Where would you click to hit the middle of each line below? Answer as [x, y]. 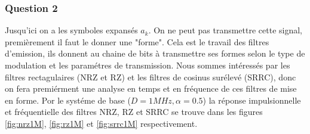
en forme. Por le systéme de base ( [68, 100]
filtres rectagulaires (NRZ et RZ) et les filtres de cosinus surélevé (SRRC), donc [151, 77]
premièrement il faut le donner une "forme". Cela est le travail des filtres [137, 41]
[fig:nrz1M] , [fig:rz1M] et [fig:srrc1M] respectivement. [101, 123]
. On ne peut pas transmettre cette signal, [225, 30]
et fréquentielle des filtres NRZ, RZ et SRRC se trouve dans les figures [134, 112]
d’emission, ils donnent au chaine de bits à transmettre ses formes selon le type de [155, 53]
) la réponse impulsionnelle [252, 100]
